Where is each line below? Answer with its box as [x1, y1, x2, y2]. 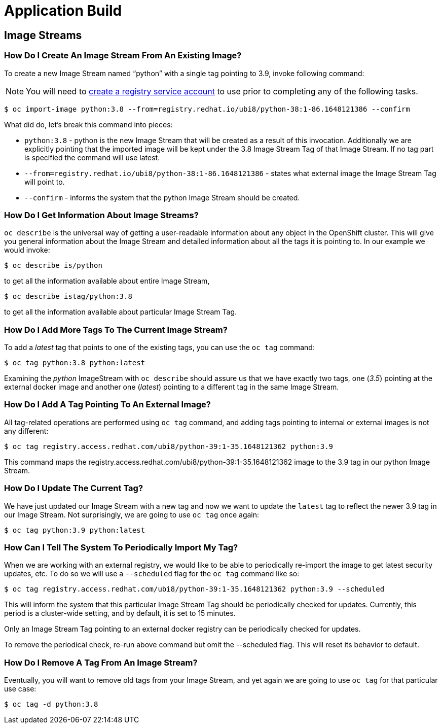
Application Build [4, 2, 122, 19]
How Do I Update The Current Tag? [4, 483, 143, 494]
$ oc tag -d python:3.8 [4, 700, 98, 709]
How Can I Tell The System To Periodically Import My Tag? [4, 542, 238, 552]
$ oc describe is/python [4, 261, 102, 270]
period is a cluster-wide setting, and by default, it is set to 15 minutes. [4, 609, 236, 618]
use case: [4, 684, 36, 694]
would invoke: [4, 246, 50, 255]
